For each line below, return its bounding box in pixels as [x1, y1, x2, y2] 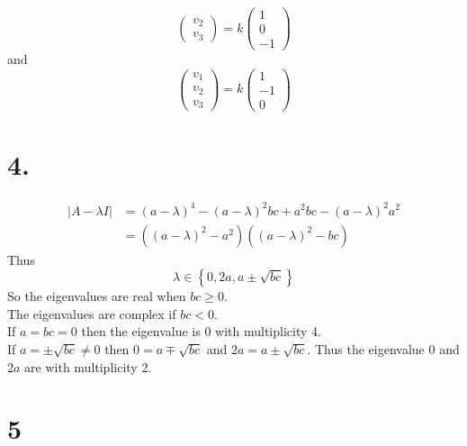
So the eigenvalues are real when [7, 287, 186, 305]
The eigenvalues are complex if [7, 304, 176, 323]
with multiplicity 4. [215, 322, 321, 341]
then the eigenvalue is [81, 322, 201, 341]
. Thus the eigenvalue [307, 339, 425, 358]
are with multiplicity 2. [24, 357, 152, 376]
